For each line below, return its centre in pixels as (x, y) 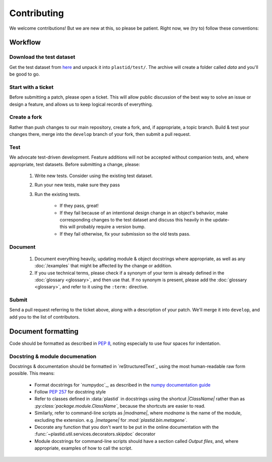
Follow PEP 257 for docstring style (70, 392)
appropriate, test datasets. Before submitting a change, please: (75, 164)
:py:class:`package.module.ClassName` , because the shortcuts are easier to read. (120, 406)
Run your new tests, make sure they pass (77, 185)
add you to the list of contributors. (45, 317)
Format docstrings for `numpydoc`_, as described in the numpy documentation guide (123, 384)
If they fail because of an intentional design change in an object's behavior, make (144, 213)
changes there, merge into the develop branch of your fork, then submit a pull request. (100, 134)
